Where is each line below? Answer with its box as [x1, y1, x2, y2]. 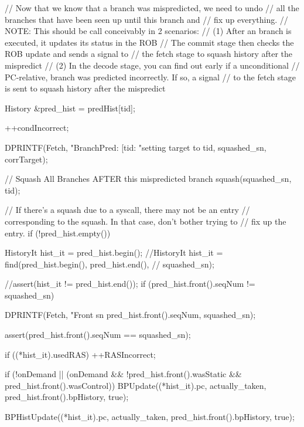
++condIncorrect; [5, 121, 69, 134]
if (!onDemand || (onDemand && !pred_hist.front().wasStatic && [5, 368, 242, 380]
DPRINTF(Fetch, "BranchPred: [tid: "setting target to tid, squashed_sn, [5, 141, 267, 153]
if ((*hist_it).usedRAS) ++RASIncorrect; [5, 348, 156, 360]
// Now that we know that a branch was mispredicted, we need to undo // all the [5, 2, 299, 13]
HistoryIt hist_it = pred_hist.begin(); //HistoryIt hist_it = [5, 246, 223, 259]
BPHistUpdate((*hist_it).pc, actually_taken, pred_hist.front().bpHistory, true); [5, 411, 295, 423]
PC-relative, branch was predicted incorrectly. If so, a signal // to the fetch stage [5, 70, 296, 83]
